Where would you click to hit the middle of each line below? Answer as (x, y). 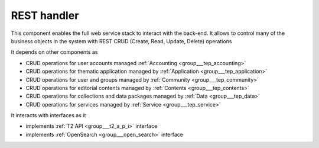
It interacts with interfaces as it (48, 115)
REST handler (45, 15)
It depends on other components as (54, 52)
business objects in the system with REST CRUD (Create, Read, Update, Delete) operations (121, 41)
